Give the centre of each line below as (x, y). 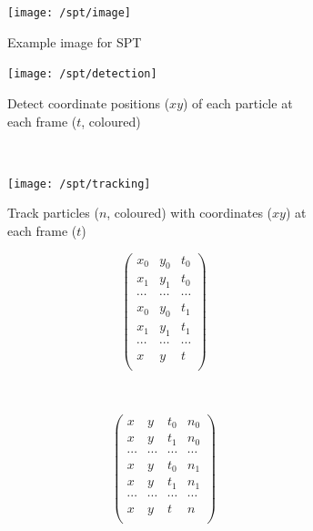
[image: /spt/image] (70, 13)
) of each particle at (238, 102)
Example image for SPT (75, 41)
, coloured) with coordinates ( (190, 213)
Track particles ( (53, 213)
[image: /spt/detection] (82, 74)
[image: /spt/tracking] (79, 184)
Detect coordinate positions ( (89, 102)
